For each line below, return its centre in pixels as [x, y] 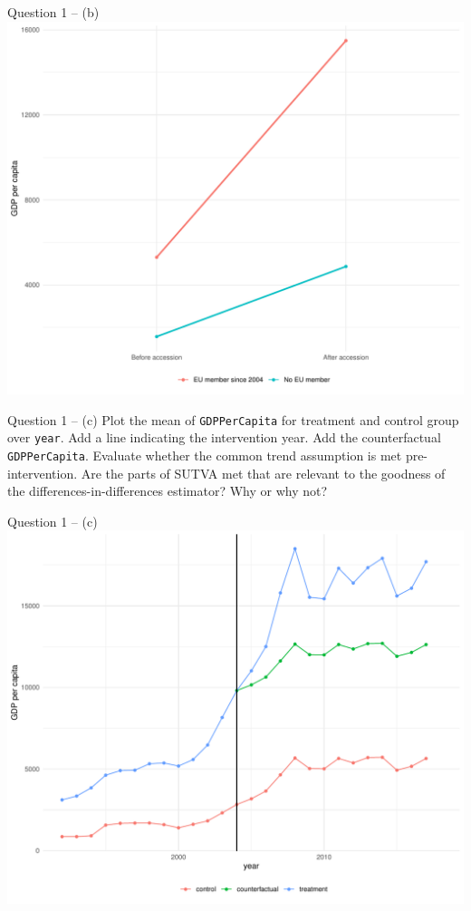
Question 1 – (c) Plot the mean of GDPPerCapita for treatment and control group [233, 419]
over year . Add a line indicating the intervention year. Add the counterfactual [224, 437]
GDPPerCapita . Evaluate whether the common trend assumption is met [205, 455]
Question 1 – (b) [53, 12]
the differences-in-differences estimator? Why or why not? [168, 491]
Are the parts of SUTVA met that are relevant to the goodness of [263, 473]
